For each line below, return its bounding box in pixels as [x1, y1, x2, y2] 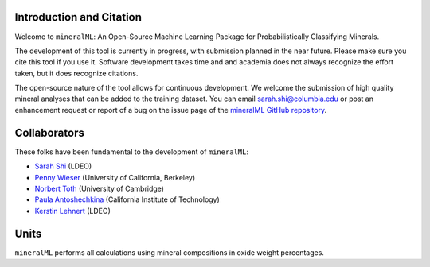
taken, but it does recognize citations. [14, 68, 139, 78]
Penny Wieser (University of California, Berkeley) [34, 172, 196, 182]
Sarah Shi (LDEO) [34, 161, 92, 171]
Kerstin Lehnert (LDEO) [34, 206, 111, 215]
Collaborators [14, 126, 85, 139]
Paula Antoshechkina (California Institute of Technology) [34, 195, 221, 204]
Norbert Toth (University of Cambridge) [34, 184, 165, 193]
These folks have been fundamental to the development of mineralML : [14, 147, 248, 157]
